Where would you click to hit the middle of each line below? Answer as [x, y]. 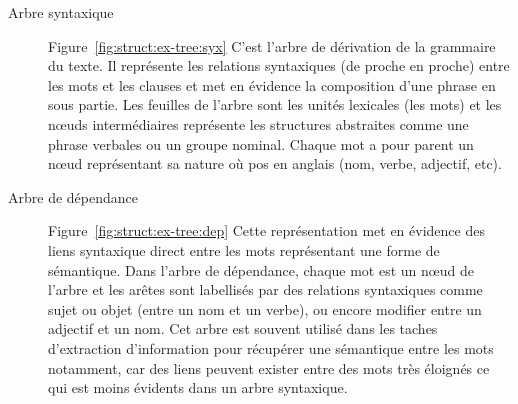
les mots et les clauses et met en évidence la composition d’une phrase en [272, 84]
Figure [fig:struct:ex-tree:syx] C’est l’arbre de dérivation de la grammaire [272, 45]
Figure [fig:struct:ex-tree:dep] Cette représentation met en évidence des [266, 230]
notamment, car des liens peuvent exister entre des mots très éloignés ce [269, 367]
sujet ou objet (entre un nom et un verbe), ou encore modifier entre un [265, 308]
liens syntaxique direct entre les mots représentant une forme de [244, 249]
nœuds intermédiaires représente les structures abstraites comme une [258, 123]
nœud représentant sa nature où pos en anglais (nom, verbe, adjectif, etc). [275, 163]
